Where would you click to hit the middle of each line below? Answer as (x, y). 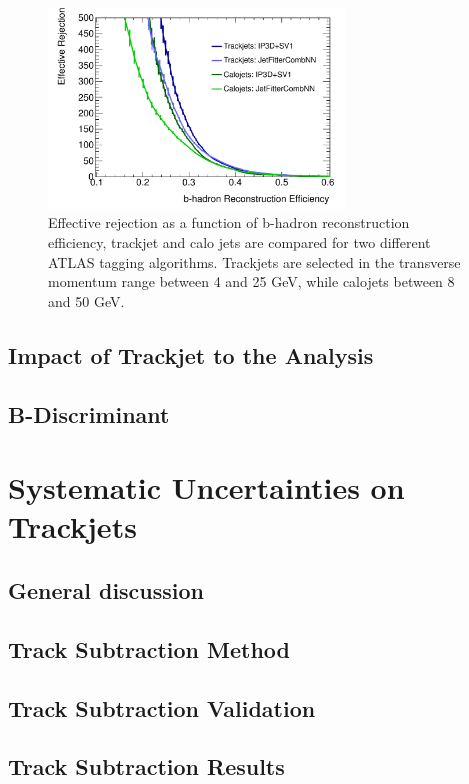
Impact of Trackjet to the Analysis (191, 354)
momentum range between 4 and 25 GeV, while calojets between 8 (251, 281)
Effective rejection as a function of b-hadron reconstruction (229, 222)
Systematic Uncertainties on (206, 487)
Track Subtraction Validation (162, 707)
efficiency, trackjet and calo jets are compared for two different (239, 242)
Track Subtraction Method (149, 648)
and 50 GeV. (86, 300)
